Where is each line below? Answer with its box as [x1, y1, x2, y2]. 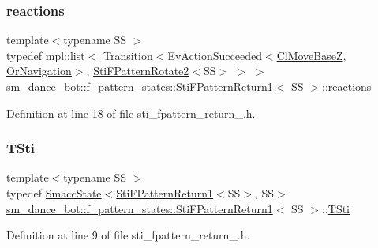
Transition [103, 47, 153, 63]
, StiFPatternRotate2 [86, 62, 189, 79]
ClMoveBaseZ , [276, 47, 346, 63]
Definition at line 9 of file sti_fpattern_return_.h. [6, 227, 250, 243]
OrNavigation [6, 62, 72, 79]
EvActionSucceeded [167, 47, 262, 63]
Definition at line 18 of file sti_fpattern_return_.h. [6, 104, 256, 121]
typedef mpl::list [6, 47, 85, 63]
